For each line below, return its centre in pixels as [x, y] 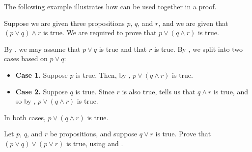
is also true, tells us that [159, 91]
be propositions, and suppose [94, 134]
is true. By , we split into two [198, 49]
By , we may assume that [42, 49]
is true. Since [95, 91]
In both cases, [25, 117]
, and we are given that [193, 23]
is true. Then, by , [103, 75]
